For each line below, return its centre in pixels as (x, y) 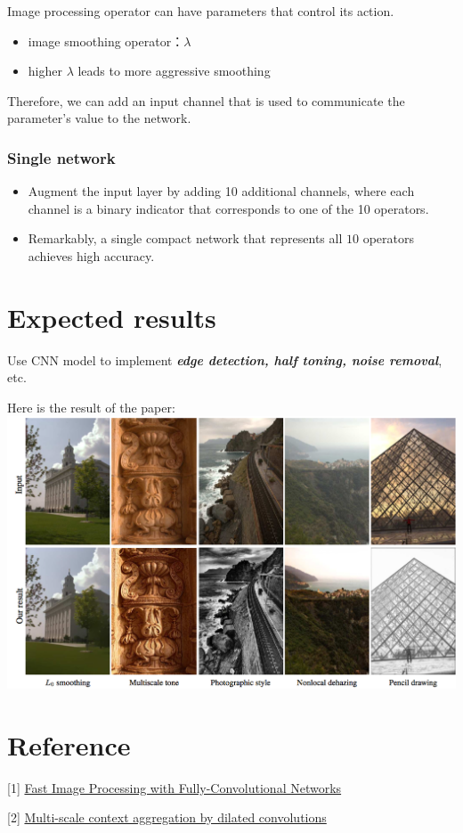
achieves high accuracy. (91, 255)
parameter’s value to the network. (99, 118)
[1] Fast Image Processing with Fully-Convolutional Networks (175, 787)
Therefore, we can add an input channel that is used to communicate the (206, 100)
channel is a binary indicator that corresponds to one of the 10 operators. (228, 208)
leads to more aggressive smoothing (174, 71)
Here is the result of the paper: (91, 407)
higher (45, 71)
